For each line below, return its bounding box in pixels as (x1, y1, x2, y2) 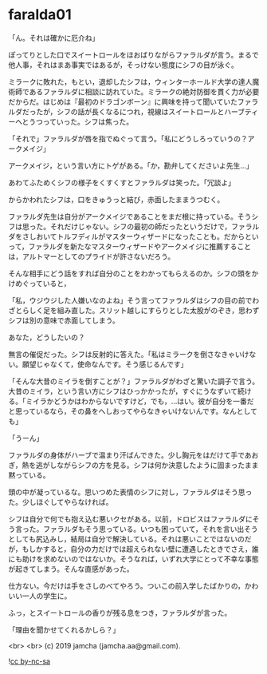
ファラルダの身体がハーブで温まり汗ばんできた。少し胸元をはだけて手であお (8, 450, 259, 460)
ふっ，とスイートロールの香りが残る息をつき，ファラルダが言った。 (8, 608, 232, 617)
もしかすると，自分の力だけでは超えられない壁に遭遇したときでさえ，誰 (22, 544, 259, 553)
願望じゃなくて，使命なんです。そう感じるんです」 (22, 359, 188, 369)
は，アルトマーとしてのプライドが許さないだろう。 (8, 252, 175, 261)
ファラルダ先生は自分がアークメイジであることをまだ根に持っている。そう (8, 212, 252, 221)
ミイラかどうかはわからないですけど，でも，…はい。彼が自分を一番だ (25, 396, 254, 406)
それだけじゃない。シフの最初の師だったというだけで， (49, 221, 232, 231)
